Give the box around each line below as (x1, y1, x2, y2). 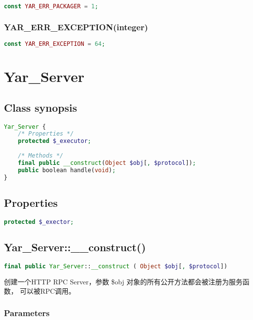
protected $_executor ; (18, 138, 92, 145)
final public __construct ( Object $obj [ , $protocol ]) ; (18, 159, 196, 166)
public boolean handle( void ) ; (18, 166, 116, 174)
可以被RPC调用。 (19, 286, 76, 296)
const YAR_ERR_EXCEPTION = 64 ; (4, 40, 105, 48)
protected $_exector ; (4, 218, 74, 225)
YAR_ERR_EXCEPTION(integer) (4, 20, 148, 33)
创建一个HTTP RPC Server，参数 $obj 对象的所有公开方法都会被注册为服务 (4, 276, 243, 286)
